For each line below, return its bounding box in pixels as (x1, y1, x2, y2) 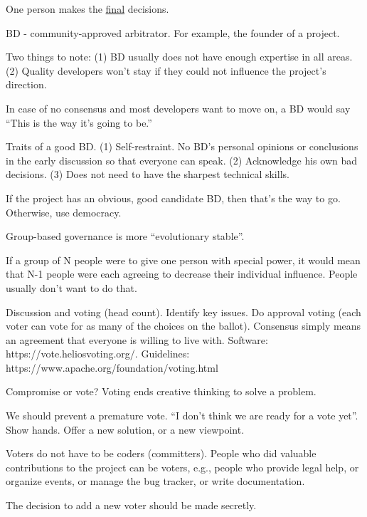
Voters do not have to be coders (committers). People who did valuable (6, 446, 317, 461)
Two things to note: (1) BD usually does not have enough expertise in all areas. (6, 49, 353, 64)
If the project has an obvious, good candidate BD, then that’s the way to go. (6, 190, 341, 205)
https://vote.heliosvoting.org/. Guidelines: (6, 346, 190, 361)
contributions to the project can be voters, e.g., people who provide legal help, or (6, 459, 359, 474)
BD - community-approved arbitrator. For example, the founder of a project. (6, 25, 340, 40)
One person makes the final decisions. (6, 1, 169, 16)
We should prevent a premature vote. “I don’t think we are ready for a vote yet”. (6, 408, 358, 423)
